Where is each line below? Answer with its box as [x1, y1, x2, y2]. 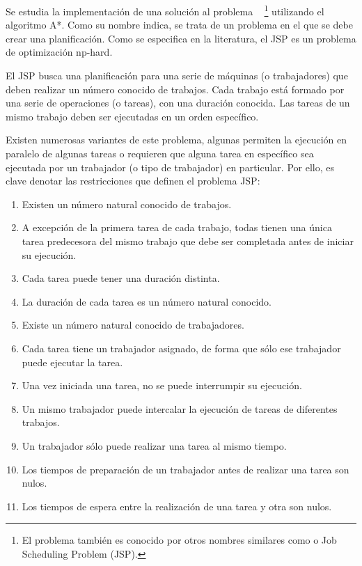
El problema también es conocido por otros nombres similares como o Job [22, 533, 337, 547]
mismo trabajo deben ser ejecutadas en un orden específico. [6, 109, 259, 123]
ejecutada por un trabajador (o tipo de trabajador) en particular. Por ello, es [6, 159, 334, 174]
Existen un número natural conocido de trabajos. [22, 196, 232, 211]
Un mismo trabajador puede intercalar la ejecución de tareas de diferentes [22, 401, 338, 416]
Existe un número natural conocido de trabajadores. [22, 317, 244, 332]
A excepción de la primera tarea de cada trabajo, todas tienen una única [22, 220, 332, 235]
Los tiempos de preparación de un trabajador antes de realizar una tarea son [22, 462, 349, 476]
